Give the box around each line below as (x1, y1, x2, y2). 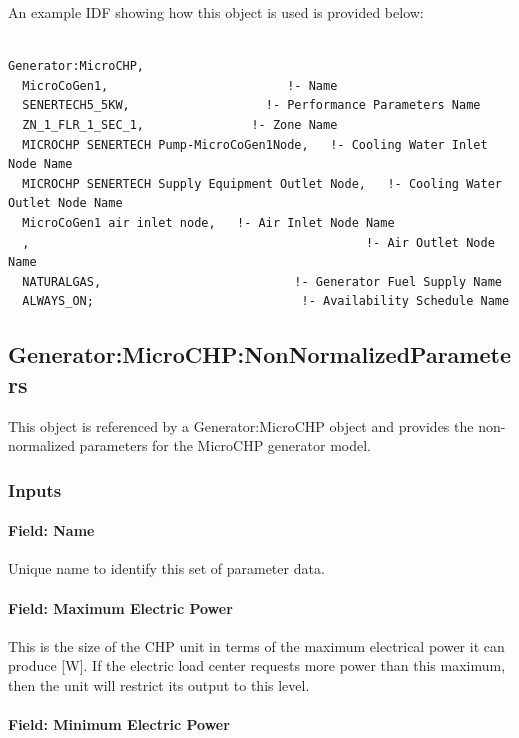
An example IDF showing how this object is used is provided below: (8, 2, 424, 22)
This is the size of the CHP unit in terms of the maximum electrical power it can (8, 635, 505, 656)
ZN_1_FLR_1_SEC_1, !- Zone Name (22, 117, 338, 132)
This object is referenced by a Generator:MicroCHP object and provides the (8, 415, 474, 436)
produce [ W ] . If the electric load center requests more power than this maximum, (8, 655, 506, 676)
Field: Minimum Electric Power (8, 714, 230, 735)
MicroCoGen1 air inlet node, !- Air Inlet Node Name (22, 215, 395, 230)
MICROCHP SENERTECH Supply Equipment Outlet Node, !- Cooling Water (22, 176, 502, 191)
